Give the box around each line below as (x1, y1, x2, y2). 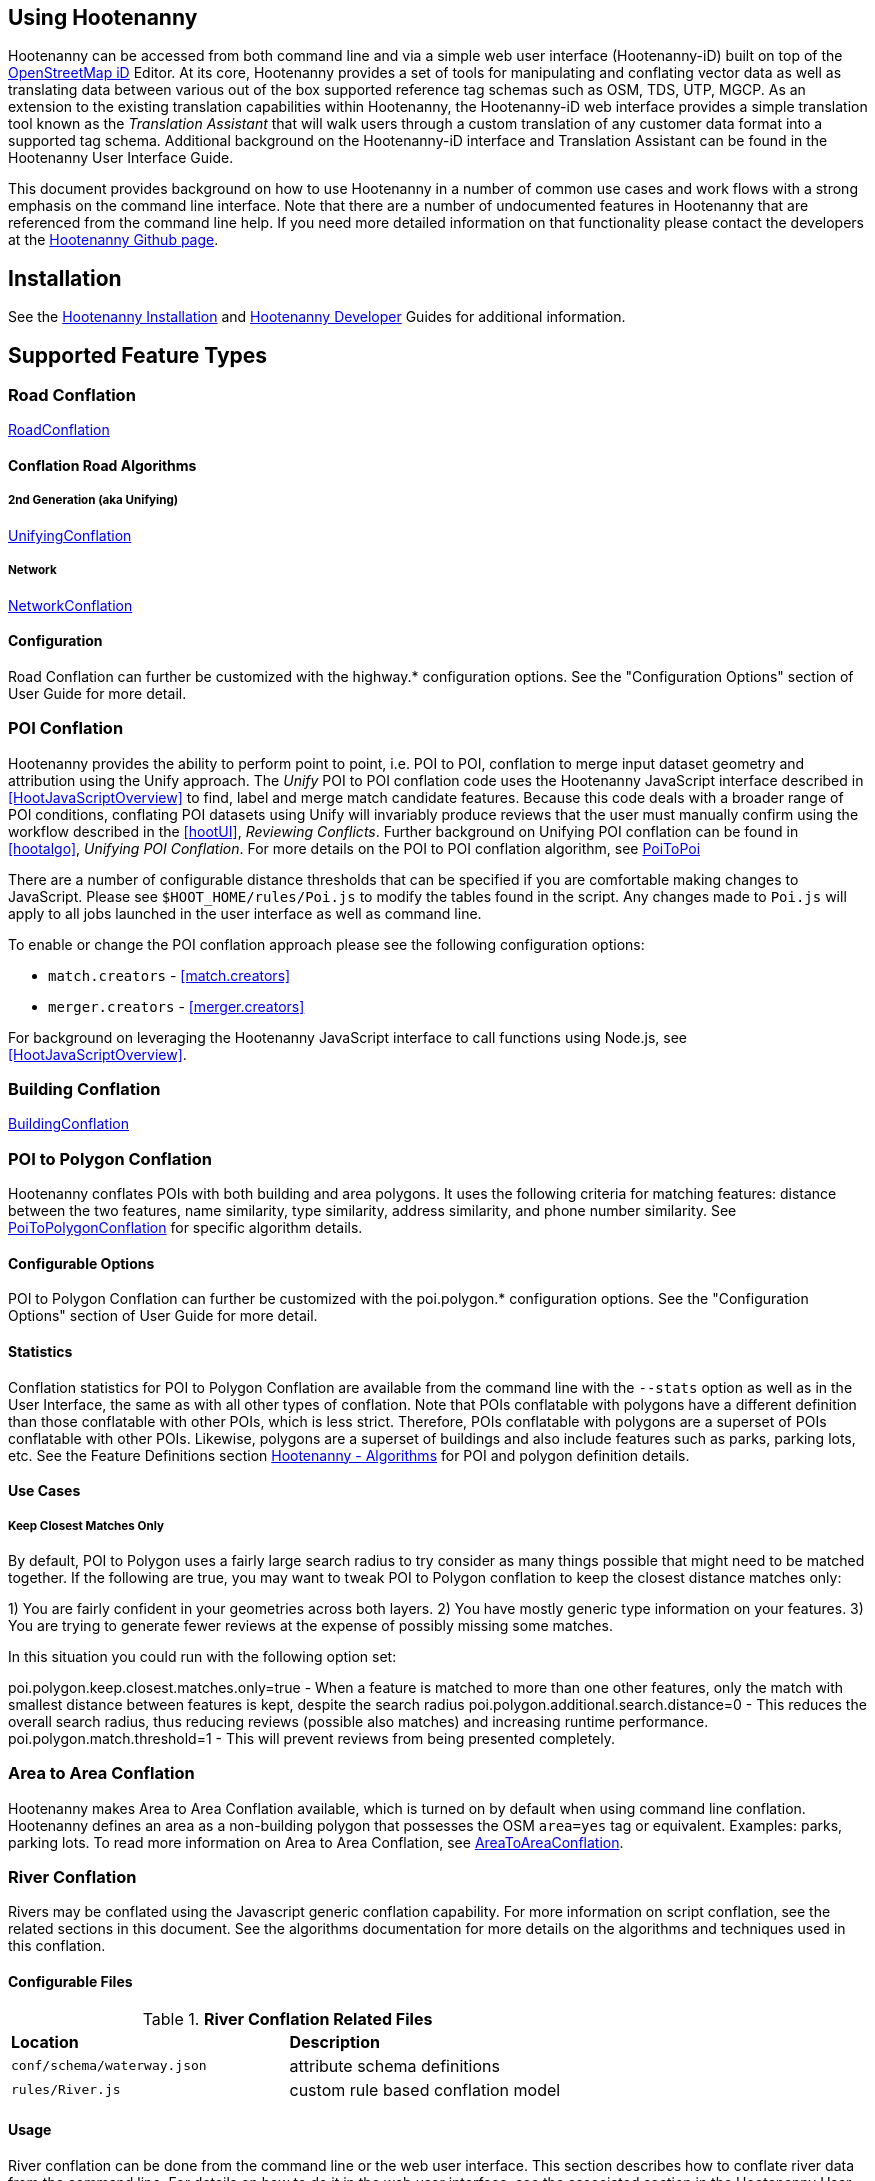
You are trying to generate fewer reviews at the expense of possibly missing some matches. (8, 1616, 613, 1634)
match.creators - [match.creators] (48, 966, 291, 984)
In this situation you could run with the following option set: (8, 1647, 397, 1665)
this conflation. (8, 1937, 106, 1955)
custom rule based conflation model (289, 2079, 561, 2100)
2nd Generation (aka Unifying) (8, 493, 179, 508)
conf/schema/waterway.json (11, 2058, 207, 2074)
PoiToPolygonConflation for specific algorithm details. (8, 1219, 363, 1237)
